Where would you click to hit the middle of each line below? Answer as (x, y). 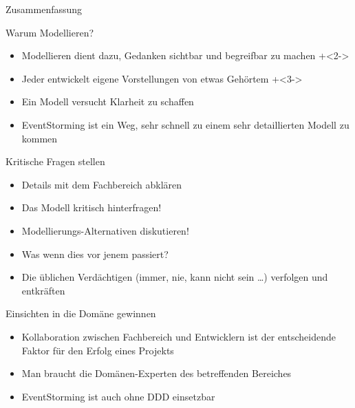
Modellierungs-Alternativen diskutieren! (105, 230)
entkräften (43, 290)
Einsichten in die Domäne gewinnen (81, 313)
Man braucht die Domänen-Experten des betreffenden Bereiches (157, 373)
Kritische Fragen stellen (55, 161)
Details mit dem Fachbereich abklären (102, 184)
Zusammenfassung (44, 9)
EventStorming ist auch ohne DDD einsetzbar (118, 396)
